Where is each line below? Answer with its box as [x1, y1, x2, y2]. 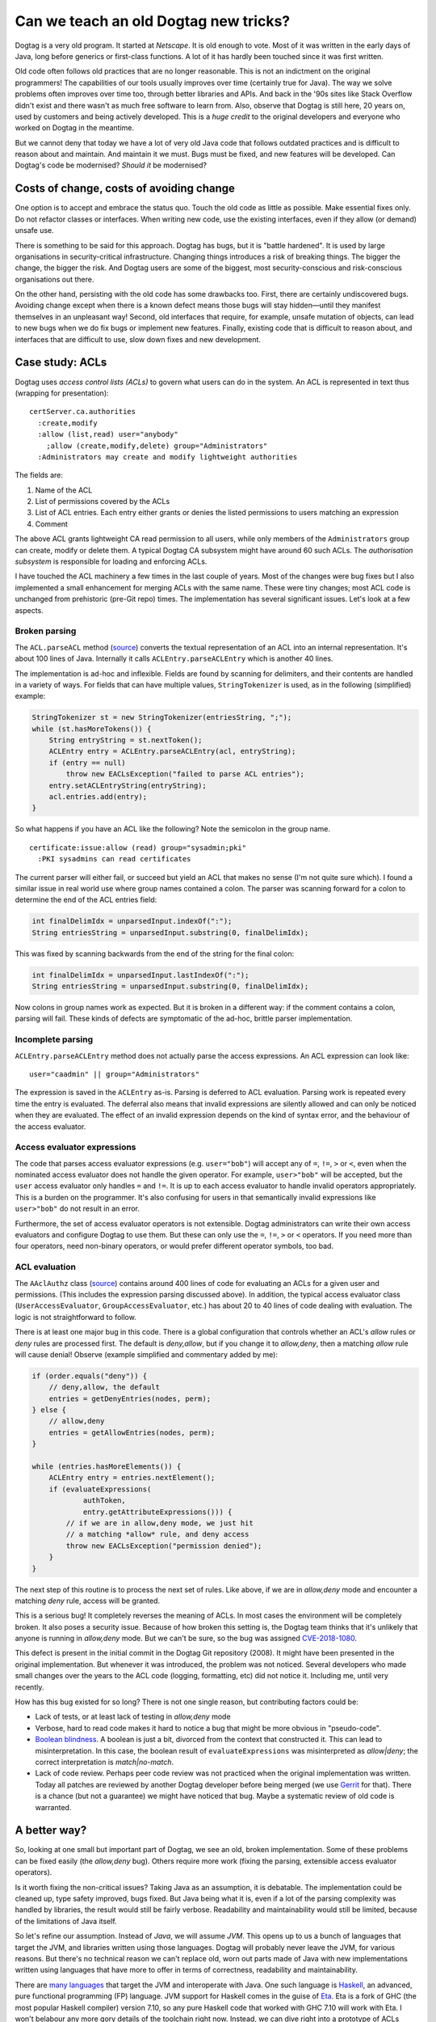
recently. [15, 1682, 44, 1692]
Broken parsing [15, 625, 77, 637]
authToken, [82, 1496, 127, 1505]
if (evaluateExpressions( [48, 1484, 152, 1494]
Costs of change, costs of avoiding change [15, 182, 236, 196]
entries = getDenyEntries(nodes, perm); [48, 1394, 212, 1403]
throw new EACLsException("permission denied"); [65, 1541, 262, 1550]
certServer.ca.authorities [29, 407, 136, 417]
